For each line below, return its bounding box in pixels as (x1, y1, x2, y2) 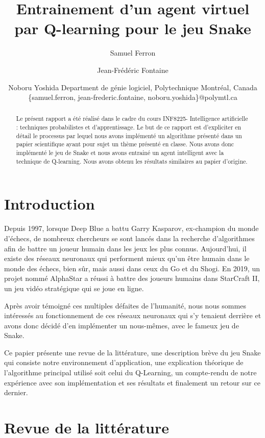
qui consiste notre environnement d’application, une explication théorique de (4, 357, 244, 368)
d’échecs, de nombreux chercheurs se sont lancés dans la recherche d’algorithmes (4, 233, 255, 243)
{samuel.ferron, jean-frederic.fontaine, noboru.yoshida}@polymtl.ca (28, 92, 237, 102)
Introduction (4, 193, 95, 214)
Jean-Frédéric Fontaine (97, 64, 168, 75)
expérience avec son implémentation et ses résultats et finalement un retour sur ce (4, 377, 260, 388)
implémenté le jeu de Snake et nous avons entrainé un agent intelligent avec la (16, 148, 224, 157)
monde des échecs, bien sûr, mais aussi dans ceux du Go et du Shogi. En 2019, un (4, 263, 260, 273)
